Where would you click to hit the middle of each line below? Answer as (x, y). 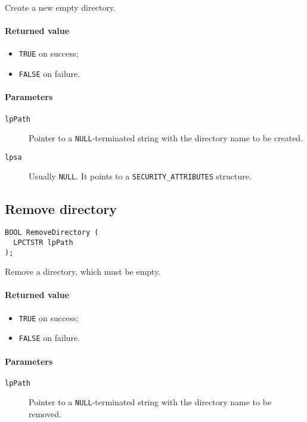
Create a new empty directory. (60, 7)
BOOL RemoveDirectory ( (52, 233)
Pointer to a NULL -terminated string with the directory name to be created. (166, 138)
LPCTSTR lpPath (43, 242)
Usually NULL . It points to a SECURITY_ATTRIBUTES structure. (140, 176)
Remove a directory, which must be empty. (83, 271)
